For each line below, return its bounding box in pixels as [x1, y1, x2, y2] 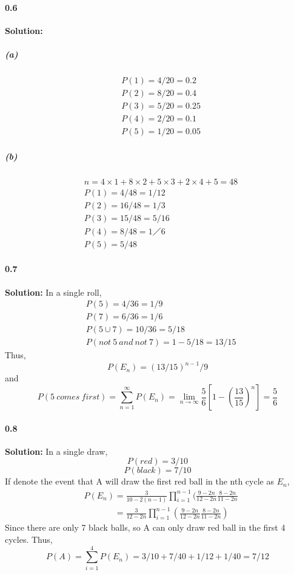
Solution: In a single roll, [5, 285, 102, 298]
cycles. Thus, [5, 533, 53, 546]
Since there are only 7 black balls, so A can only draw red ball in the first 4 [5, 521, 286, 534]
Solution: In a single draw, [5, 444, 108, 457]
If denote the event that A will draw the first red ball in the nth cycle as [5, 475, 274, 488]
